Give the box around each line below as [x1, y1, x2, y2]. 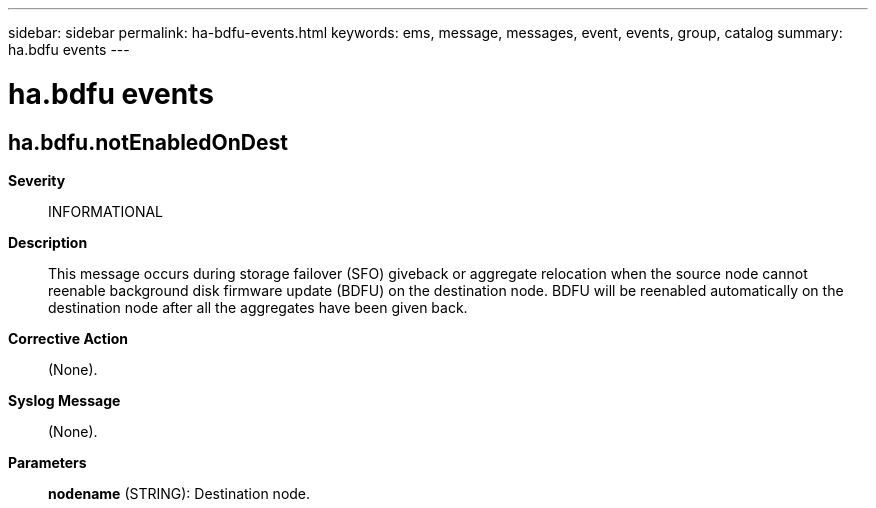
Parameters [8, 453, 87, 471]
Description [8, 233, 88, 251]
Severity [8, 171, 66, 189]
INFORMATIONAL [48, 202, 164, 220]
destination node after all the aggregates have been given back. [48, 298, 468, 316]
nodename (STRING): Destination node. [48, 484, 311, 502]
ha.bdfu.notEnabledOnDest [8, 129, 288, 155]
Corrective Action [8, 329, 128, 347]
